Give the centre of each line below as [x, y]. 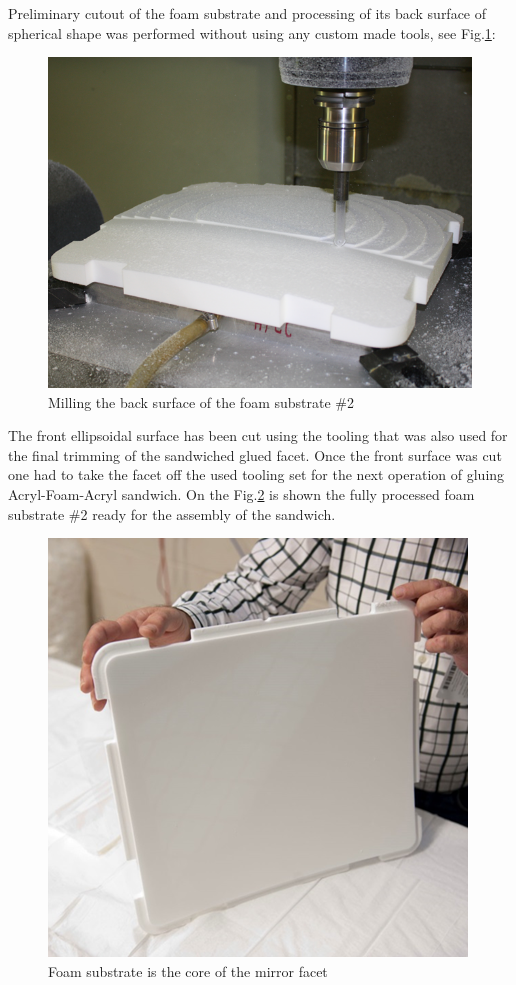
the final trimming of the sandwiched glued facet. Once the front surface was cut [255, 454]
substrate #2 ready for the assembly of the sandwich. [172, 513]
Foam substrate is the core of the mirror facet [188, 970]
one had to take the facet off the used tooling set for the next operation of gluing [256, 474]
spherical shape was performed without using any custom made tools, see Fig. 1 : [252, 32]
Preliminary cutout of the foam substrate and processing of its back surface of [247, 13]
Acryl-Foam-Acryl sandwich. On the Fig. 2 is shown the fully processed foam [241, 494]
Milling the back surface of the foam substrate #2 [201, 401]
